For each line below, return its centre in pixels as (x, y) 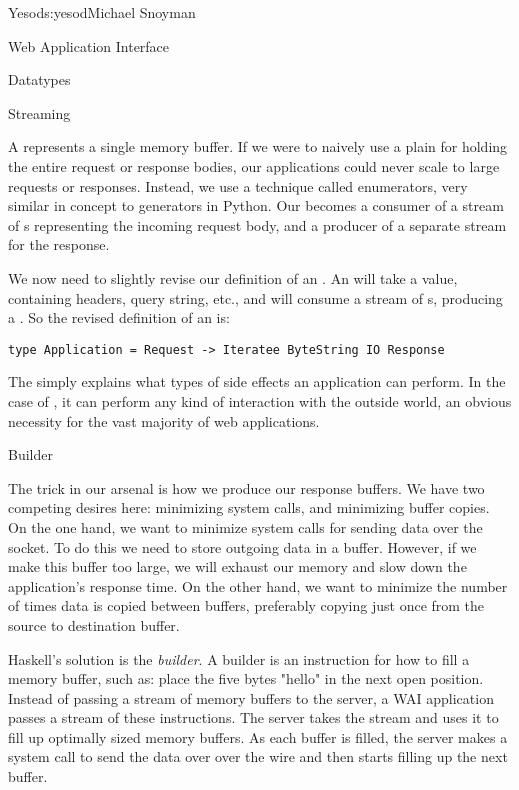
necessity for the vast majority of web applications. (164, 420)
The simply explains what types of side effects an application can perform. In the (257, 381)
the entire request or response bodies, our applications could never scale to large (254, 165)
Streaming (39, 112)
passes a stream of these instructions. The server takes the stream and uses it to (253, 717)
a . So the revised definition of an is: (119, 317)
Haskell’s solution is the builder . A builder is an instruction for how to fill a (239, 658)
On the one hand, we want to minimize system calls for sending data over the (245, 526)
